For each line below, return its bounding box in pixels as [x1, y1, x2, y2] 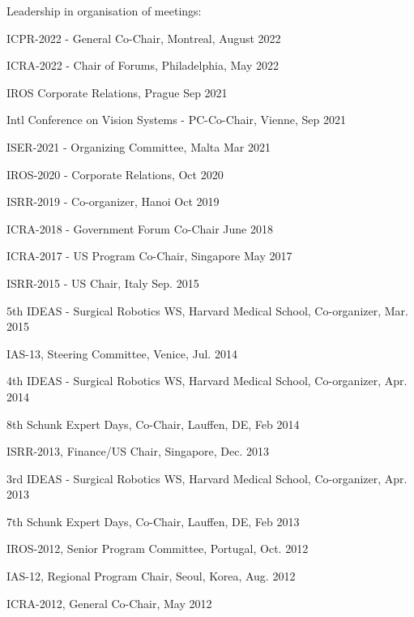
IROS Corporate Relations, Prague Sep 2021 [6, 84, 228, 101]
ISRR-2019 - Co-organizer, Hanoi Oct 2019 [6, 193, 220, 210]
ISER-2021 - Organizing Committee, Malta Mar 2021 [6, 138, 271, 155]
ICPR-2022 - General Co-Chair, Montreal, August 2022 [6, 29, 281, 46]
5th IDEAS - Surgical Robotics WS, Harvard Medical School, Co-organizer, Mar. [6, 302, 408, 319]
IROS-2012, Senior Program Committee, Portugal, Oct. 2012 [6, 540, 309, 557]
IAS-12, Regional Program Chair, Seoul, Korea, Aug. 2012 [6, 568, 296, 585]
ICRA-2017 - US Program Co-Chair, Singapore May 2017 [6, 247, 292, 264]
